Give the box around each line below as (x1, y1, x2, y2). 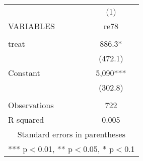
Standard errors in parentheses (17, 128, 125, 140)
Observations (8, 99, 54, 111)
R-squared (8, 114, 44, 125)
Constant (8, 67, 40, 78)
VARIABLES (8, 20, 55, 32)
